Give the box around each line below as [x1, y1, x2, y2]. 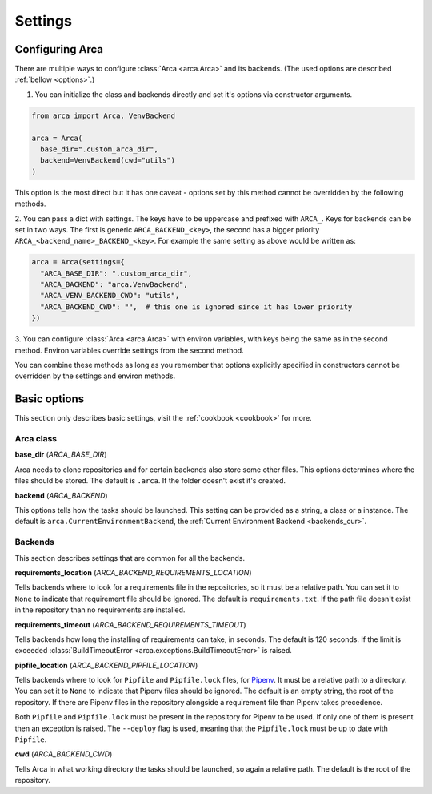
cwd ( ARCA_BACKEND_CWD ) [14, 749, 113, 759]
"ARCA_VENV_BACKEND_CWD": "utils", [40, 291, 180, 300]
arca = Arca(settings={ [31, 257, 126, 267]
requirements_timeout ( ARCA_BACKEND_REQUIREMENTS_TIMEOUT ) [14, 619, 247, 629]
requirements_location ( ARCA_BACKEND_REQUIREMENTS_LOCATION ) [14, 567, 252, 577]
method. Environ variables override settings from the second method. [14, 345, 244, 355]
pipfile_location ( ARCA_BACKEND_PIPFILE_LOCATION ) [14, 660, 198, 670]
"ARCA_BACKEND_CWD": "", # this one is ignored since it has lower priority [40, 302, 353, 312]
